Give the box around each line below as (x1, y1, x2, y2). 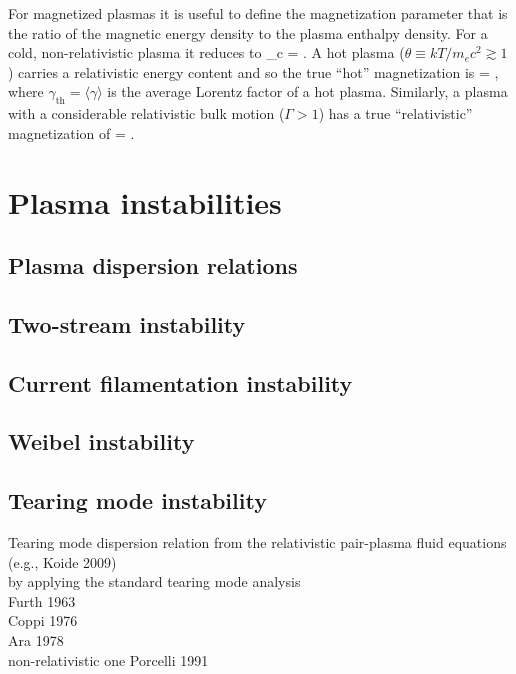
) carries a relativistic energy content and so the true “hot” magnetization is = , (8, 61, 499, 82)
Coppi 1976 (8, 610, 78, 631)
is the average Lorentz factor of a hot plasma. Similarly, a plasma (107, 81, 508, 102)
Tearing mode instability (8, 485, 267, 516)
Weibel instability (8, 426, 195, 457)
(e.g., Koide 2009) (8, 551, 117, 572)
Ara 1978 (8, 630, 64, 651)
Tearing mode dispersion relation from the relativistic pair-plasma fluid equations (8, 532, 507, 553)
